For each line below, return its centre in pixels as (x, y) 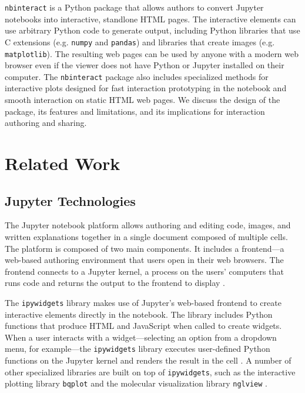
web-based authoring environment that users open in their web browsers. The (144, 260)
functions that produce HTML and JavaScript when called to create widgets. (143, 326)
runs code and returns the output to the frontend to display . (115, 283)
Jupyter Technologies (70, 200)
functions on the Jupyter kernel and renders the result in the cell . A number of (148, 360)
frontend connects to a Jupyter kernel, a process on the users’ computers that (144, 271)
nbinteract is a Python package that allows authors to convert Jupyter (134, 7)
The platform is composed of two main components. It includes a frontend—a (145, 248)
